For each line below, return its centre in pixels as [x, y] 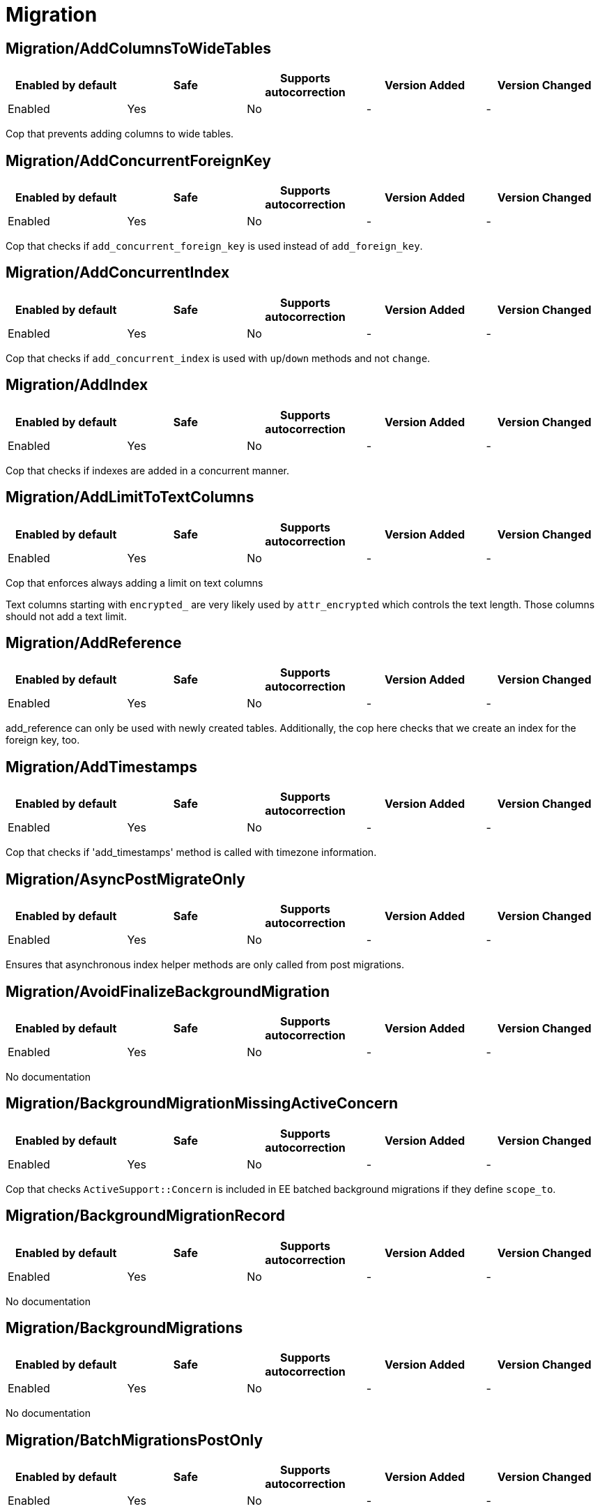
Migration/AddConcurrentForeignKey [138, 160]
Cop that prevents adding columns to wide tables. [120, 134]
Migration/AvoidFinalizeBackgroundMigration [168, 991]
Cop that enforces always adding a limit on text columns [134, 582]
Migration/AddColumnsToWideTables [138, 48]
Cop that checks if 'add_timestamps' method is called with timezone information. [191, 852]
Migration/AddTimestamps [101, 767]
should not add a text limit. [66, 616]
